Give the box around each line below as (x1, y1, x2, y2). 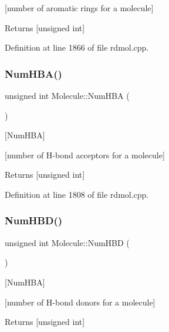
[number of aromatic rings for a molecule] (5, 2, 154, 14)
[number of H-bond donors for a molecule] (5, 296, 156, 308)
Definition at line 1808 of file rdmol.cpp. (5, 188, 149, 200)
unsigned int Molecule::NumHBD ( (5, 236, 130, 248)
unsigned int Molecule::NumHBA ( (5, 89, 130, 101)
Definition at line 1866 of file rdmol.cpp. (5, 41, 149, 54)
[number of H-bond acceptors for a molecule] (5, 148, 165, 161)
